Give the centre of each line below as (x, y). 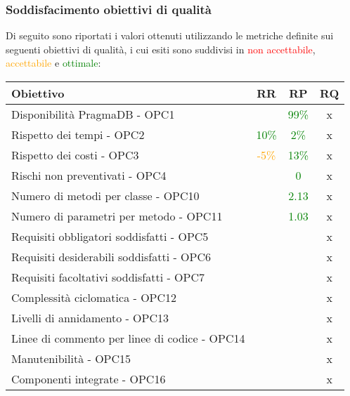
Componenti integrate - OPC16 (89, 379)
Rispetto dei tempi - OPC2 (78, 134)
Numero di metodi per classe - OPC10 (105, 196)
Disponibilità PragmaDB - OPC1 (93, 114)
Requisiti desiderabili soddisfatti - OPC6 (111, 257)
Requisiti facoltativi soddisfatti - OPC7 (108, 277)
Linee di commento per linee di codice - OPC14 (128, 338)
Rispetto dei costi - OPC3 (75, 155)
